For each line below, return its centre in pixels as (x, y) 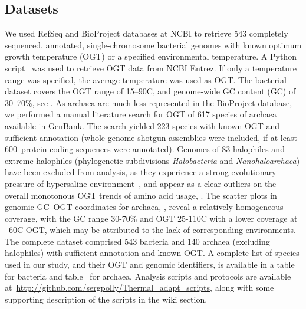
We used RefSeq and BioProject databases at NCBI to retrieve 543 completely (147, 33)
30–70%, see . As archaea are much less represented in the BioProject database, (149, 102)
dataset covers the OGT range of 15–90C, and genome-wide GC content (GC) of (150, 91)
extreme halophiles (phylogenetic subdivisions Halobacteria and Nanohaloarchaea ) (152, 160)
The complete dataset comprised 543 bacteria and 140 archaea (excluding (137, 241)
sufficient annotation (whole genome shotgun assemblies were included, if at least (151, 137)
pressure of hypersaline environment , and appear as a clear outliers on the (141, 183)
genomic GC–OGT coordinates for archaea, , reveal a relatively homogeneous (144, 207)
